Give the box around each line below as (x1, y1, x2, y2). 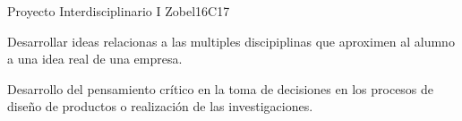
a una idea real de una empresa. (7, 49, 183, 68)
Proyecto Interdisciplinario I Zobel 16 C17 (7, 2, 230, 20)
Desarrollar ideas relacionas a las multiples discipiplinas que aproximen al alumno (7, 31, 455, 50)
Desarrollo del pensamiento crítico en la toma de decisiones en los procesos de (7, 79, 434, 98)
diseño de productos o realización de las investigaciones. (7, 97, 313, 116)
